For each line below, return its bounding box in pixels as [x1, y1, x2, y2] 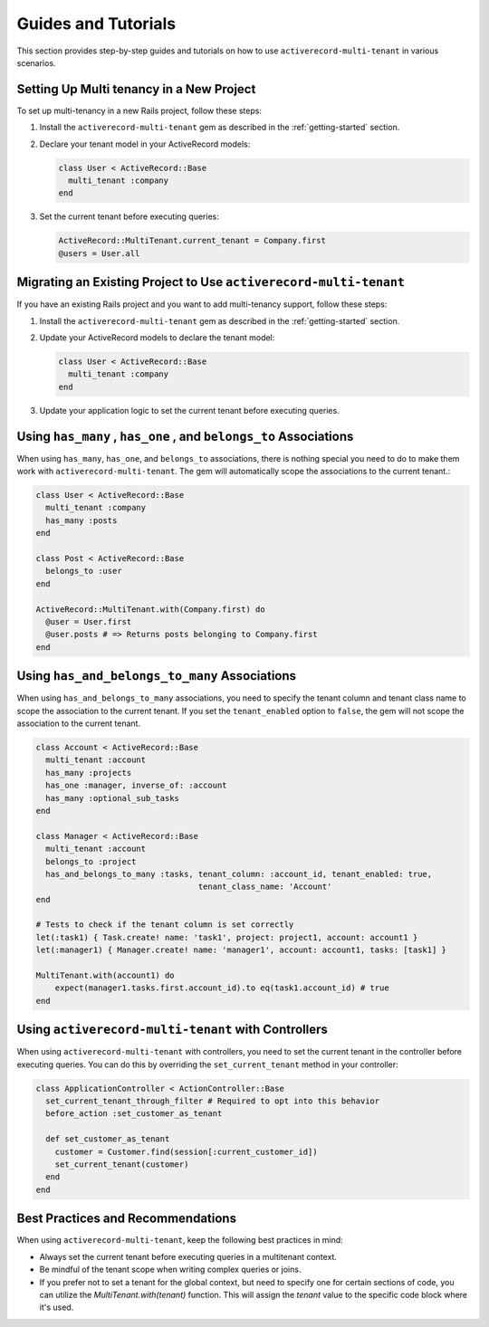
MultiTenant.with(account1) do [35, 970, 176, 981]
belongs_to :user [45, 566, 122, 577]
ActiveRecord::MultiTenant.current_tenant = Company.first [58, 235, 326, 246]
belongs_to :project [45, 856, 137, 866]
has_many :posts [45, 515, 118, 525]
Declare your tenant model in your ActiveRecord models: [39, 138, 251, 149]
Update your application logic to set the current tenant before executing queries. [39, 405, 340, 415]
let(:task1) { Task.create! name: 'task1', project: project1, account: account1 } [35, 932, 418, 942]
